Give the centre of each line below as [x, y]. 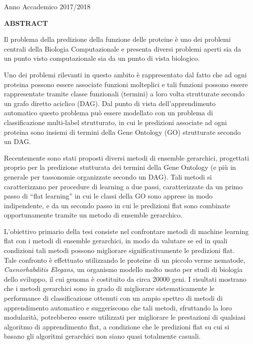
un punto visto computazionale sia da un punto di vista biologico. [102, 58]
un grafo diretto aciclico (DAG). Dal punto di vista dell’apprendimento [110, 103]
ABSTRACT [26, 23]
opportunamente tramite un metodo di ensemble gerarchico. [93, 215]
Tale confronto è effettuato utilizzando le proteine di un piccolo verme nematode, [125, 260]
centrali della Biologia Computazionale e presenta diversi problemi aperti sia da [123, 48]
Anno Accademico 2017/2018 [47, 6]
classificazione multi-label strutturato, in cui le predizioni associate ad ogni [116, 122]
